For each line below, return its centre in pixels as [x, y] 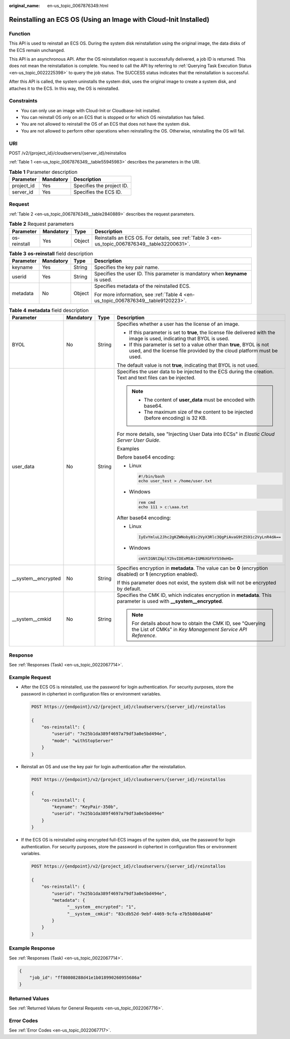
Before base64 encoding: [146, 457]
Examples [128, 449]
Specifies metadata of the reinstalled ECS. [143, 286]
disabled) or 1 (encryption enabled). [158, 574]
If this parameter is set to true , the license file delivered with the [202, 332]
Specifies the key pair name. [127, 267]
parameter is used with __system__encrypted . [170, 601]
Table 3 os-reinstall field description [51, 253]
